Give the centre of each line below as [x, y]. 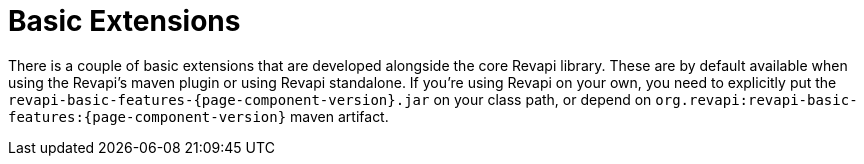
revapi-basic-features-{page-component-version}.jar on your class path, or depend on [330, 99]
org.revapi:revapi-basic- [756, 99]
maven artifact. [339, 116]
